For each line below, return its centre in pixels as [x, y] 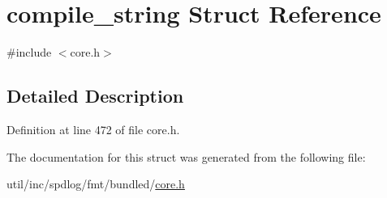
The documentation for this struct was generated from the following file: [186, 156]
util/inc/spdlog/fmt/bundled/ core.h [96, 184]
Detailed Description [95, 96]
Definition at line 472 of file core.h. [93, 129]
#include [29, 52]
